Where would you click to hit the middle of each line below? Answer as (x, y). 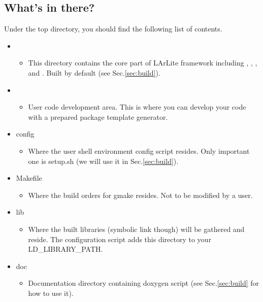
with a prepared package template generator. (98, 116)
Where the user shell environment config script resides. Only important (139, 150)
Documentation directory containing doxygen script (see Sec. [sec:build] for (144, 283)
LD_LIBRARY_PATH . (65, 249)
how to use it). (51, 293)
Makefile (29, 178)
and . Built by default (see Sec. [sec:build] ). (94, 72)
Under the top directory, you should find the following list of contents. (113, 29)
